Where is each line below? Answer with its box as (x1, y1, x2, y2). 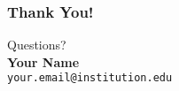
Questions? (7, 35, 66, 54)
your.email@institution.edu (7, 72, 173, 85)
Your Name (7, 52, 80, 71)
